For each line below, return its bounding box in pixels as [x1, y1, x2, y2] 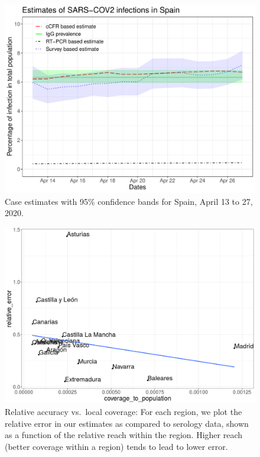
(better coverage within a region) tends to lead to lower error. [5, 440, 228, 452]
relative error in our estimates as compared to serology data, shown [5, 417, 249, 429]
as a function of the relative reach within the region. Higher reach [5, 429, 242, 441]
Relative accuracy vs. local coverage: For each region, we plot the [5, 405, 242, 418]
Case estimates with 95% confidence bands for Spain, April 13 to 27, [5, 195, 253, 207]
